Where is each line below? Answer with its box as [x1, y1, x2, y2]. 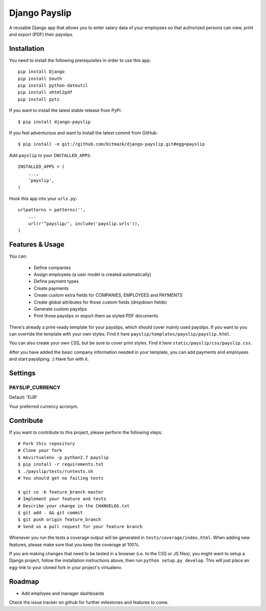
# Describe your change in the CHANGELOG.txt [18, 503, 130, 508]
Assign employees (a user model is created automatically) [33, 271, 151, 277]
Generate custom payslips [33, 306, 87, 312]
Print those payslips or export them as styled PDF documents [33, 313, 159, 319]
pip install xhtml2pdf [18, 89, 73, 95]
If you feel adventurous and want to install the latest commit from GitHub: [9, 130, 158, 136]
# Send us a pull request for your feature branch [18, 524, 143, 529]
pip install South [18, 76, 63, 81]
